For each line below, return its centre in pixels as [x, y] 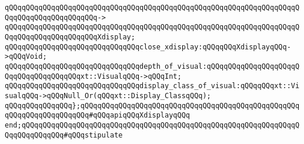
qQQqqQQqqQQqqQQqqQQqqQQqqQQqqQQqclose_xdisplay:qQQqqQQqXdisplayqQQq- [148, 47]
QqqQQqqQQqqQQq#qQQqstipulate [64, 135]
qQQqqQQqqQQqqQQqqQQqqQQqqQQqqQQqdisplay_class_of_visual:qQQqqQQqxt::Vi [152, 86]
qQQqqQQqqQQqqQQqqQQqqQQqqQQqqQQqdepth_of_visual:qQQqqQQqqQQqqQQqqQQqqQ [152, 66]
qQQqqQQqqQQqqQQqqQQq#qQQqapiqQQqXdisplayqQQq [97, 115]
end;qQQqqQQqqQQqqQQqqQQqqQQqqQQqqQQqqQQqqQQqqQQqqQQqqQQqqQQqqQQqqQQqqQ [152, 125]
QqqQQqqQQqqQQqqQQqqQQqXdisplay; [70, 37]
